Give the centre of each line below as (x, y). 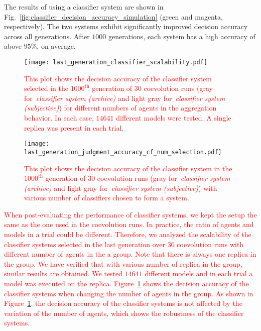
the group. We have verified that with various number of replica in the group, (123, 263)
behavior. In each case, (59, 118)
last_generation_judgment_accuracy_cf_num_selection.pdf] (123, 152)
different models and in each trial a (199, 273)
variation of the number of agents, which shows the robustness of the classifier (124, 313)
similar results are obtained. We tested (63, 273)
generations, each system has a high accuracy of (182, 36)
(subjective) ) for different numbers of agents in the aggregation (120, 108)
